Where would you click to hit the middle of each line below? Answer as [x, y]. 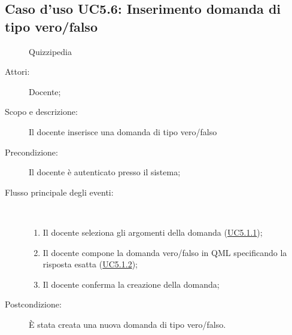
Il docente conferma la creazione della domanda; [131, 284]
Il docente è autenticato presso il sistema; [105, 172]
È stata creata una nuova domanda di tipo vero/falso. [127, 324]
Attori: [17, 71]
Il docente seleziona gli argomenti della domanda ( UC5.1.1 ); [153, 232]
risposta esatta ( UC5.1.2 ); [90, 264]
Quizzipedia [50, 51]
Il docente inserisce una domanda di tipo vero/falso [123, 131]
